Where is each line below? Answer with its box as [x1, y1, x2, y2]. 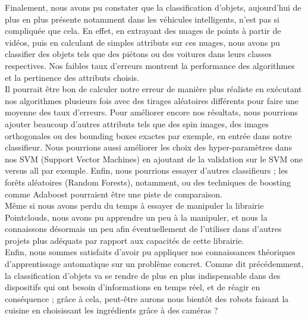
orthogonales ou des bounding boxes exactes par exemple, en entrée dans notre [5, 129, 292, 142]
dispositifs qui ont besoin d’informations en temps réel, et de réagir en [5, 281, 260, 293]
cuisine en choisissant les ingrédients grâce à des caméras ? [5, 304, 218, 316]
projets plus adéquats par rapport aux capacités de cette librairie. [5, 234, 244, 246]
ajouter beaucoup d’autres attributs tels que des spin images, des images [5, 117, 269, 130]
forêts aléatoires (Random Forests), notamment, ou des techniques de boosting [5, 175, 291, 188]
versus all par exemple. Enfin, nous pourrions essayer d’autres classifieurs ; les [5, 164, 288, 177]
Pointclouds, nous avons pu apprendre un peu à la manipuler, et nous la [5, 211, 268, 223]
